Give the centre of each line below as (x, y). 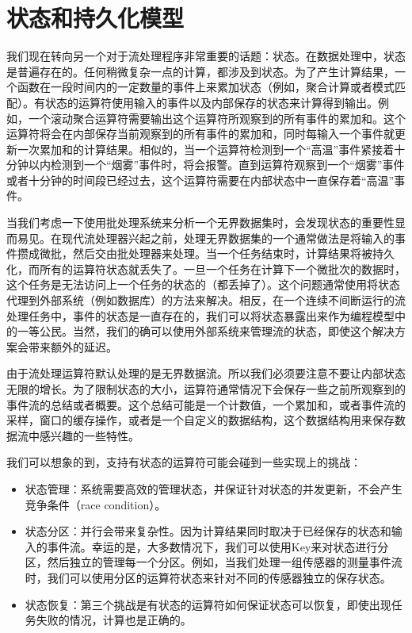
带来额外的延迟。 (72, 346)
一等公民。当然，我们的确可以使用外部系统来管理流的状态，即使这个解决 (206, 331)
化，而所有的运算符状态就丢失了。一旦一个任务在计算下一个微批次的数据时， (206, 269)
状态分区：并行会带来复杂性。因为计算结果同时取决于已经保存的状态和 (208, 531)
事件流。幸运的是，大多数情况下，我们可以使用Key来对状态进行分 (218, 546)
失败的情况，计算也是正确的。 (114, 620)
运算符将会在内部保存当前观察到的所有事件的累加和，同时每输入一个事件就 (200, 134)
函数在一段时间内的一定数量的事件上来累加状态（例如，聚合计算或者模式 (206, 87)
